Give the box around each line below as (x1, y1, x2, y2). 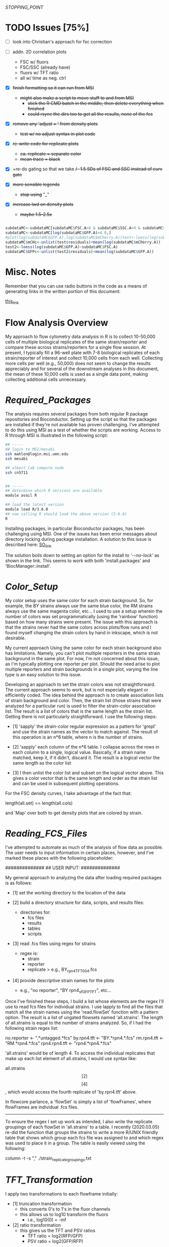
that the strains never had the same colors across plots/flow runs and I (5, 624, 152, 630)
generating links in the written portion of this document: (5, 288, 121, 294)
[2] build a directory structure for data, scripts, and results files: (12, 900, 144, 906)
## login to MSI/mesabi (5, 447, 55, 452)
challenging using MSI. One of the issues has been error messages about (5, 530, 157, 537)
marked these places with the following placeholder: (5, 855, 114, 861)
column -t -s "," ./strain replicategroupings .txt (5, 1155, 92, 1162)
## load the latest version (5, 502, 64, 507)
